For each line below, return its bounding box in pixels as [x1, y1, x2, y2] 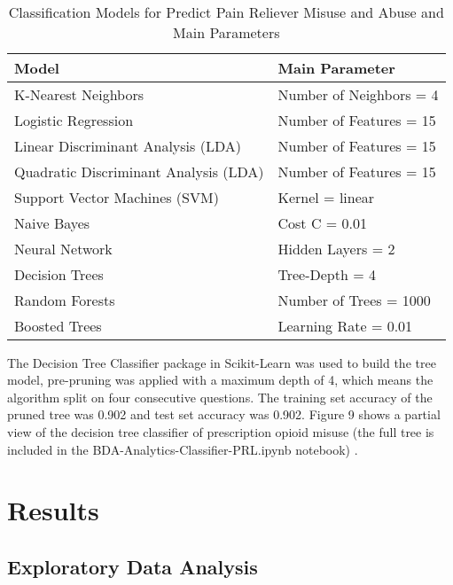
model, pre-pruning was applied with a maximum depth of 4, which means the [7, 370, 433, 389]
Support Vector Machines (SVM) [14, 186, 219, 207]
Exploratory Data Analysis [7, 552, 258, 580]
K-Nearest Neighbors [14, 83, 144, 105]
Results [7, 492, 99, 528]
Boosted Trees [14, 315, 102, 336]
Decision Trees [14, 263, 104, 285]
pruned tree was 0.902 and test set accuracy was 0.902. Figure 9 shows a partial [7, 405, 441, 424]
